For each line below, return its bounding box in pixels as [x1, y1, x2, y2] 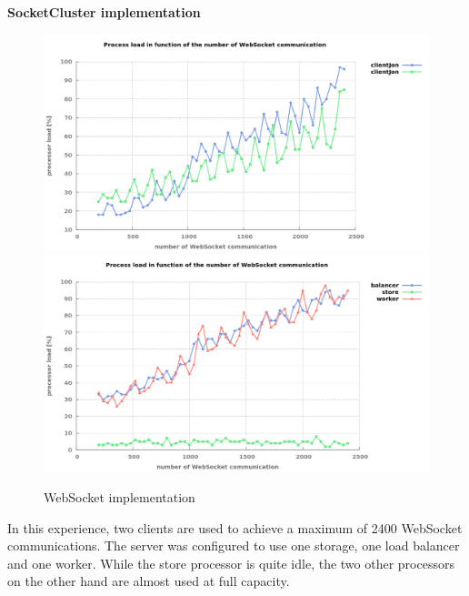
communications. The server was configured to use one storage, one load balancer [7, 536, 460, 555]
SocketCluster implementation [7, 3, 201, 21]
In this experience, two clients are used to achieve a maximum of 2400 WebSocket [7, 518, 463, 537]
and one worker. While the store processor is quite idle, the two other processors [7, 553, 454, 572]
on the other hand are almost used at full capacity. [7, 571, 290, 591]
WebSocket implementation [44, 487, 195, 506]
